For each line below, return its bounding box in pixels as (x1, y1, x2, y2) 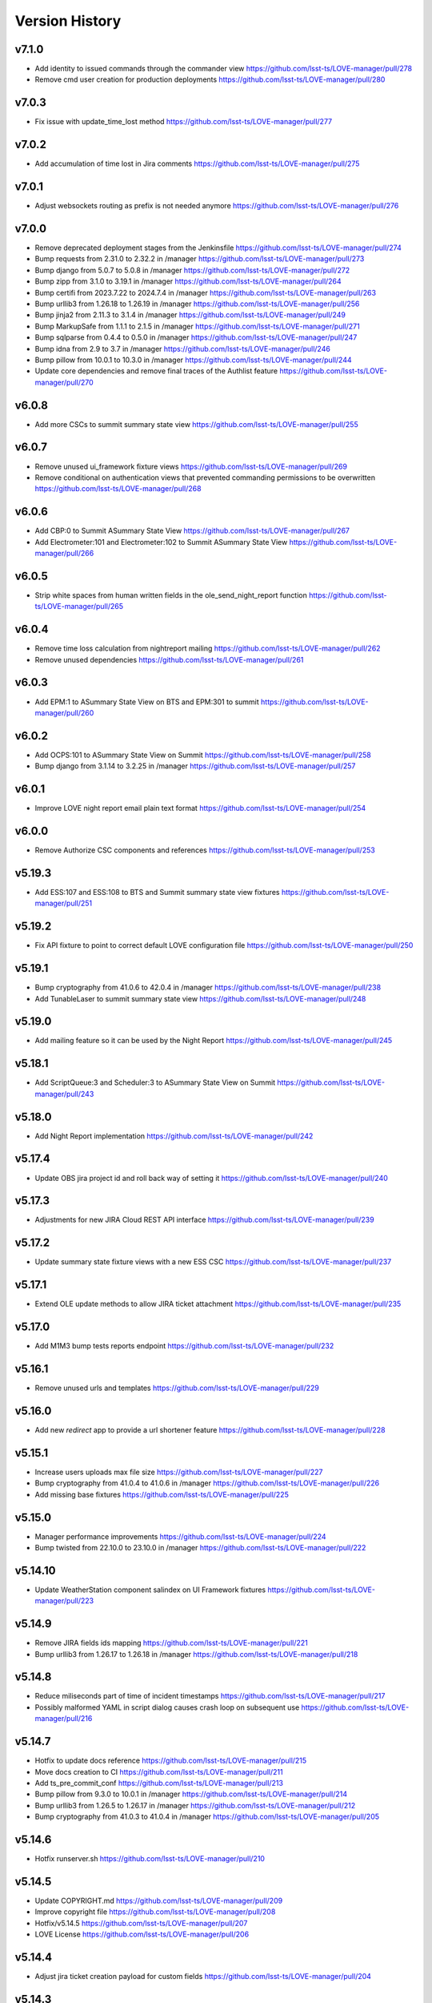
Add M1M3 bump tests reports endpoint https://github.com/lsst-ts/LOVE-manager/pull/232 (34, 1341, 334, 1351)
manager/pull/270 (34, 377, 94, 387)
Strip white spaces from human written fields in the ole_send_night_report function (34, 590, 308, 600)
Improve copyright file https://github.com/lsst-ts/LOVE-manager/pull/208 (34, 1907, 276, 1916)
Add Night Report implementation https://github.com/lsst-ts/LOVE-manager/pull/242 (34, 1130, 314, 1141)
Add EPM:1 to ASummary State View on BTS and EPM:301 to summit (34, 697, 259, 707)
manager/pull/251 (34, 898, 93, 909)
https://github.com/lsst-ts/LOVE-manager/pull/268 (34, 484, 202, 494)
